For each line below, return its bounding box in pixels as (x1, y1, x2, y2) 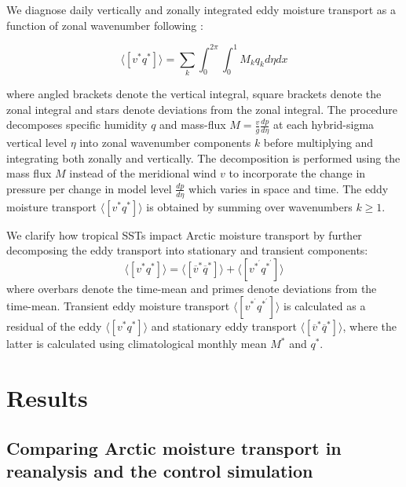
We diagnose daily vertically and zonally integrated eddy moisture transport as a (6, 2, 396, 17)
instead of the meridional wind (69, 165, 217, 181)
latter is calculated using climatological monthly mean (6, 335, 267, 352)
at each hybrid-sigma (273, 116, 375, 133)
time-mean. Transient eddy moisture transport (6, 298, 230, 314)
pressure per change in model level (6, 180, 172, 196)
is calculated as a (283, 298, 366, 314)
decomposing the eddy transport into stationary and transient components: (6, 242, 368, 258)
